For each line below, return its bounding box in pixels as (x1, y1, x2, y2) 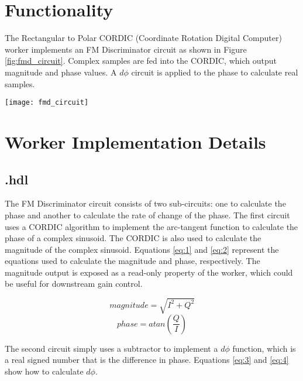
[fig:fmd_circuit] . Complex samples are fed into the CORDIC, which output (5, 54, 277, 67)
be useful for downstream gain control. (5, 277, 143, 290)
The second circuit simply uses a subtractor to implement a (5, 342, 218, 354)
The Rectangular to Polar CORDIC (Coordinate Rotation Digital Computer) (5, 32, 282, 44)
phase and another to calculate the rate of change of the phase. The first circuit (5, 208, 290, 221)
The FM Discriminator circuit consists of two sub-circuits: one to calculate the (5, 197, 286, 210)
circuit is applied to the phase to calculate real (131, 66, 298, 78)
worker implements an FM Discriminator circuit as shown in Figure (5, 43, 247, 55)
